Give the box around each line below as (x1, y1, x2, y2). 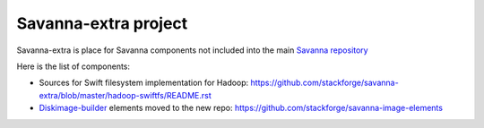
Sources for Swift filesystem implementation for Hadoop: (39, 77, 249, 89)
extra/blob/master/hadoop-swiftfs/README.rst (39, 90, 212, 100)
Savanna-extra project (16, 13, 188, 33)
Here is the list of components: (16, 61, 130, 72)
